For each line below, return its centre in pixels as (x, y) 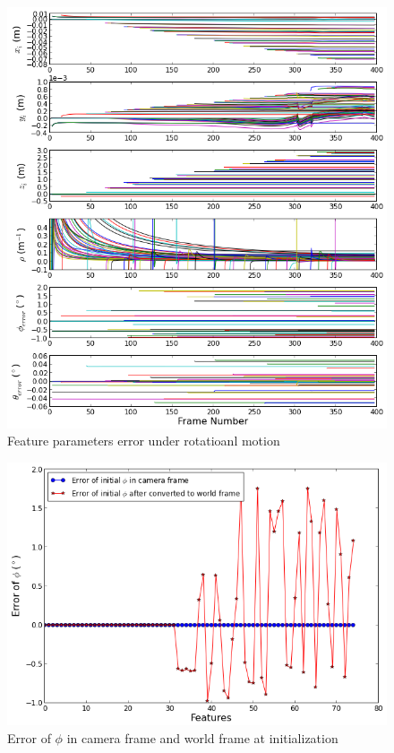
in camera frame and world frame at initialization (202, 737)
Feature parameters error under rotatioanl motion (144, 441)
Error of (29, 737)
